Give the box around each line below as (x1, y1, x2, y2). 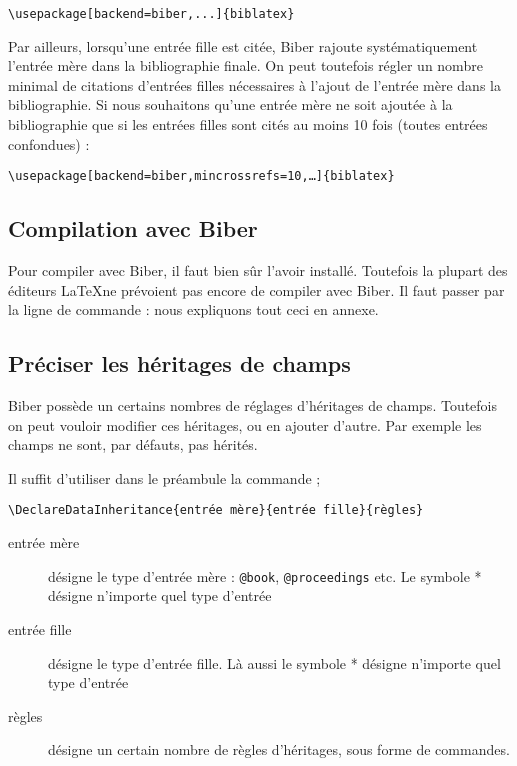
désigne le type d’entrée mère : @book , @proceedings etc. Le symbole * (48, 565, 482, 586)
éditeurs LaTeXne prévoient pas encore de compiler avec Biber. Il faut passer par (8, 279, 505, 300)
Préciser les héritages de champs (8, 348, 351, 379)
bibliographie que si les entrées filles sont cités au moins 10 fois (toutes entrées (8, 114, 488, 135)
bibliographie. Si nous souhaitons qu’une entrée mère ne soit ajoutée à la (8, 94, 453, 115)
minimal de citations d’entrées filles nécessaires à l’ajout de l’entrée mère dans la (8, 74, 501, 95)
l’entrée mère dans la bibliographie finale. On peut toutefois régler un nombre (8, 55, 483, 76)
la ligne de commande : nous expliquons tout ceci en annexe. (8, 299, 379, 320)
